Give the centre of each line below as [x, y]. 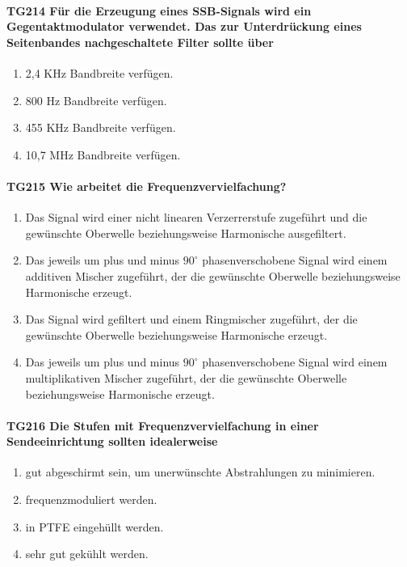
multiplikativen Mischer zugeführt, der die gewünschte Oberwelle [186, 377]
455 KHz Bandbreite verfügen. [101, 127]
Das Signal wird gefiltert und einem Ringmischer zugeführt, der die [191, 319]
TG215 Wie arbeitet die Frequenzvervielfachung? [147, 186]
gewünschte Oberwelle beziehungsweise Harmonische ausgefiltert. [186, 233]
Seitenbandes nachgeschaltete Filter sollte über [140, 42]
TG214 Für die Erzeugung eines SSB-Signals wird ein [159, 10]
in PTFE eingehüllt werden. [94, 526]
